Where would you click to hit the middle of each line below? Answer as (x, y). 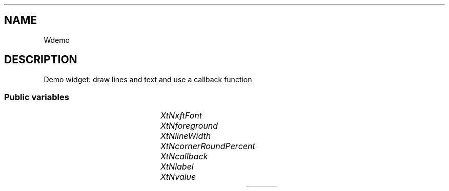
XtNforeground (189, 126)
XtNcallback (184, 157)
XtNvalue (178, 177)
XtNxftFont (181, 116)
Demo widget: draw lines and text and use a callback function (148, 79)
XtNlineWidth (186, 136)
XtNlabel (177, 167)
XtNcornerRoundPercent (208, 146)
